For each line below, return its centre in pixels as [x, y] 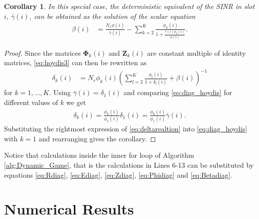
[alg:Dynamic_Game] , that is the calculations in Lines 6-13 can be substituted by [129, 164]
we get [76, 102]
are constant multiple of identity [196, 53]
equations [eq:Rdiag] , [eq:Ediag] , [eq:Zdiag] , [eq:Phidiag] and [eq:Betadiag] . [118, 174]
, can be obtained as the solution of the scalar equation [112, 16]
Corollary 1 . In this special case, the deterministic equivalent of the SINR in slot [129, 6]
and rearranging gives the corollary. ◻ [97, 138]
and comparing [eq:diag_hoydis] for [178, 92]
